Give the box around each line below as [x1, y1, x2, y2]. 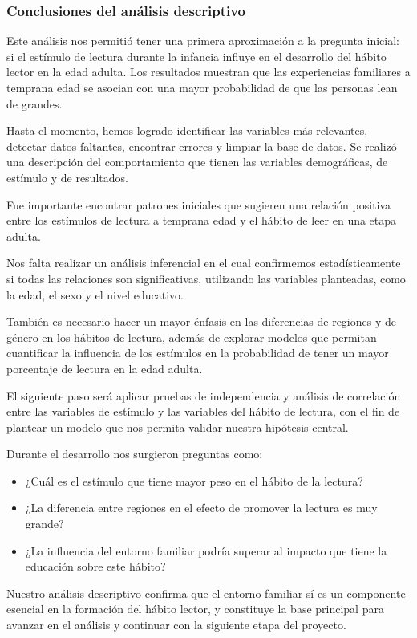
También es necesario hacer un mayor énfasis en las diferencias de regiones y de [6, 313, 396, 330]
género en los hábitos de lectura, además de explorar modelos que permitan [6, 328, 377, 345]
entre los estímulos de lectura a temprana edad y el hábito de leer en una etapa [6, 212, 397, 229]
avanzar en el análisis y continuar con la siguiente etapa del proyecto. [6, 616, 346, 633]
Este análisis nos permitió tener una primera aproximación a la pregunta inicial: [6, 32, 399, 49]
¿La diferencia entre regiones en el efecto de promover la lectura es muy [25, 499, 378, 516]
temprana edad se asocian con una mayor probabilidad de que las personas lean [6, 79, 398, 95]
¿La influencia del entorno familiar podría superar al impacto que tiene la [25, 542, 387, 559]
